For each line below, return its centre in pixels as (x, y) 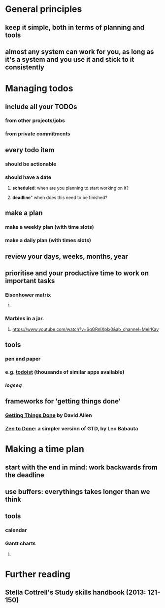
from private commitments (38, 134)
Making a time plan (45, 449)
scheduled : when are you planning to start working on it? (70, 188)
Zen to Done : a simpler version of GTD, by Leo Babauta (72, 428)
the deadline (25, 475)
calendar (16, 530)
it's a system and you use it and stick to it (70, 60)
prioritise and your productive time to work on (77, 273)
